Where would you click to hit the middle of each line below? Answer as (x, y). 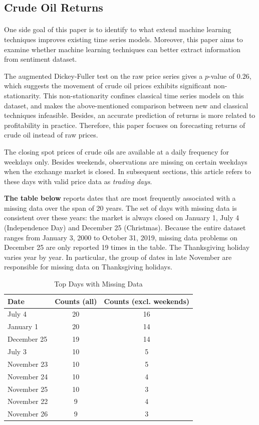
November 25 (28, 389)
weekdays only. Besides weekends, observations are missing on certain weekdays (126, 161)
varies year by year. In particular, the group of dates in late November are (118, 257)
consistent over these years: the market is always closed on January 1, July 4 (122, 218)
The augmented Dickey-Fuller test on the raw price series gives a (103, 76)
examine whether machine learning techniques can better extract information (122, 49)
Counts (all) (76, 301)
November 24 (28, 376)
